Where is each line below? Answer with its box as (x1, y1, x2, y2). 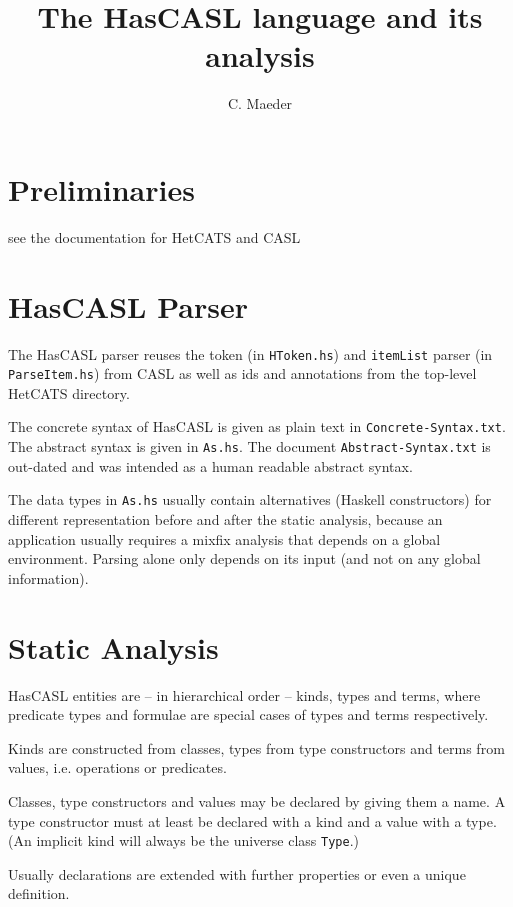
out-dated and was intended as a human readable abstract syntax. (8, 455, 413, 476)
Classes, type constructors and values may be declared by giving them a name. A (8, 790, 506, 811)
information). (8, 567, 89, 588)
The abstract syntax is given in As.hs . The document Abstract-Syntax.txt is (8, 436, 491, 457)
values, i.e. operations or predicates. (8, 757, 227, 778)
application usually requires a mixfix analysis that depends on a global (8, 528, 441, 549)
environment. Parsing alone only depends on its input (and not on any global (8, 548, 481, 569)
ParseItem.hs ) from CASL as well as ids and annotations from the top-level (8, 363, 477, 384)
